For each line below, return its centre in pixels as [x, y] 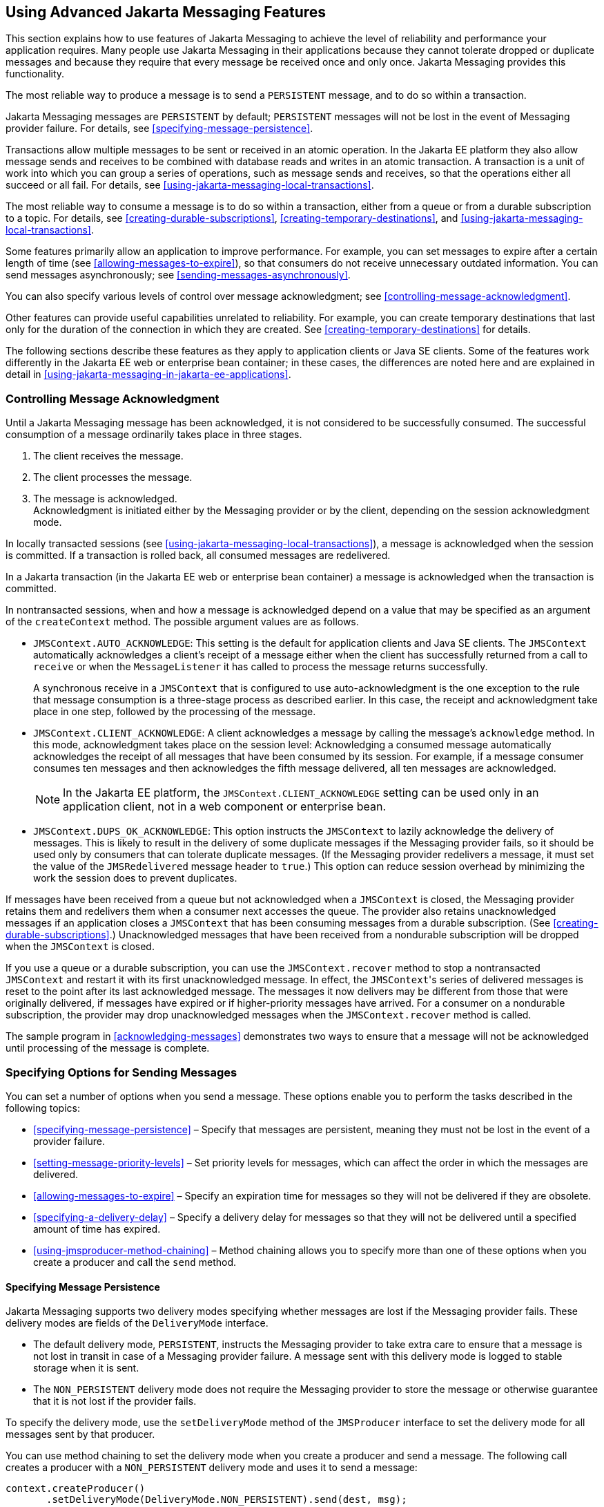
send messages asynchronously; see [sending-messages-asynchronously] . [178, 275]
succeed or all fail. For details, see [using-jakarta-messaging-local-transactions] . [190, 185]
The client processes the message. [113, 477]
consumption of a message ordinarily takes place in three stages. [154, 435]
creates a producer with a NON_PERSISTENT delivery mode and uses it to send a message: [212, 1468]
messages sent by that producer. [80, 1434]
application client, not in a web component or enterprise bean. [225, 807]
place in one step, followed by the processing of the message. [175, 712]
